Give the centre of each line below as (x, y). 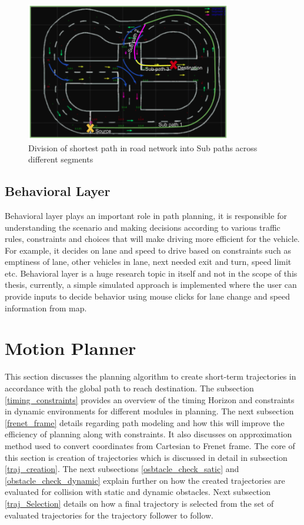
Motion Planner (71, 348)
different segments (61, 159)
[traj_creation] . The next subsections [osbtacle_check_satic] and (122, 469)
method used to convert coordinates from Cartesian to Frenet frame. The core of (150, 445)
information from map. (46, 308)
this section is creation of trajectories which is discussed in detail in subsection (146, 457)
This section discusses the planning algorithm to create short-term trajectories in (151, 376)
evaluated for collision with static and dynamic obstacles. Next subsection (138, 492)
